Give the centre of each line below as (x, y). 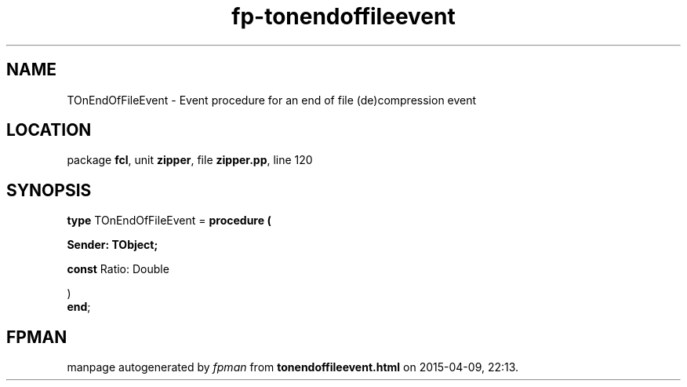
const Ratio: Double (118, 269)
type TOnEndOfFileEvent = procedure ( (169, 221)
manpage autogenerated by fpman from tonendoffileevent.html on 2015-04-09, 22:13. (293, 367)
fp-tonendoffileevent (343, 16)
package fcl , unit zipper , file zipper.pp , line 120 (190, 160)
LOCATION (49, 130)
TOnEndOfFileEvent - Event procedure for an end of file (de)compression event (272, 100)
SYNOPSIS (49, 190)
